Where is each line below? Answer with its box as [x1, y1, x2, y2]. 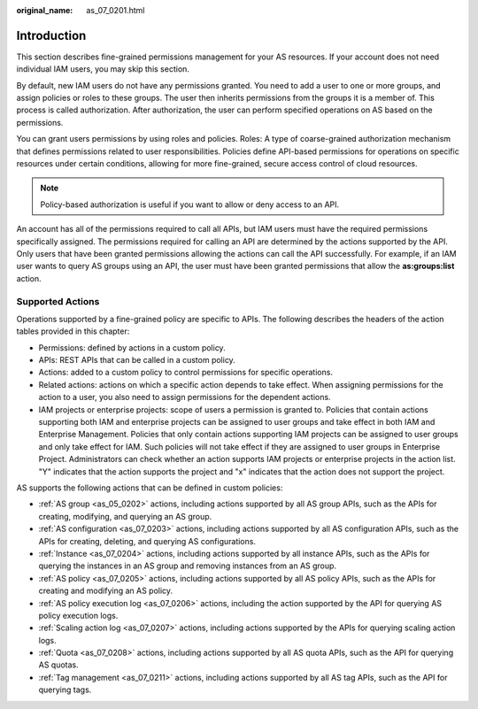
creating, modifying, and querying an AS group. [38, 511, 212, 521]
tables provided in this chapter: [16, 326, 130, 336]
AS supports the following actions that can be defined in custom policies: [16, 482, 283, 493]
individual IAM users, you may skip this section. [16, 64, 190, 74]
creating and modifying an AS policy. [38, 585, 173, 597]
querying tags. [38, 684, 92, 695]
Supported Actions [16, 295, 100, 307]
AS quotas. [38, 659, 79, 670]
